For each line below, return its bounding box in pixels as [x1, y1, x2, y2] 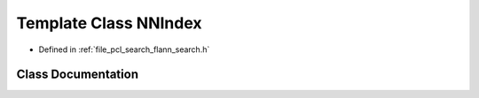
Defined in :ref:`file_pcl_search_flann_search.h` [38, 44, 210, 55]
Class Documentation [16, 67, 139, 82]
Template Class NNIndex [16, 13, 203, 33]
